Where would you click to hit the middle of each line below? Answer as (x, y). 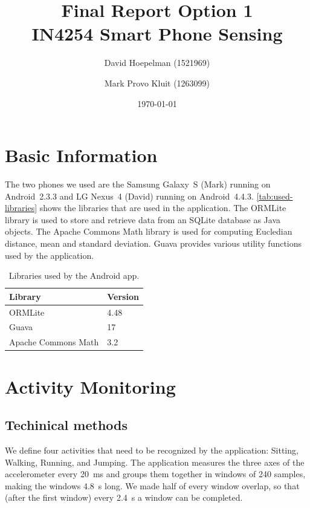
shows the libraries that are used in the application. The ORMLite (163, 208)
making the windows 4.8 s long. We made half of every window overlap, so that (152, 485)
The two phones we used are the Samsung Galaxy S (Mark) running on (138, 184)
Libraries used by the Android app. (74, 275)
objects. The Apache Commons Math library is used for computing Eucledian (149, 231)
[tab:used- (275, 196)
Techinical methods (66, 425)
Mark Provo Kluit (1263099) (157, 83)
